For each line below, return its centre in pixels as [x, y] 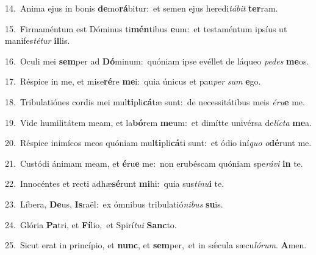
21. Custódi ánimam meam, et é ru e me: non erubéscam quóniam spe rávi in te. [154, 163]
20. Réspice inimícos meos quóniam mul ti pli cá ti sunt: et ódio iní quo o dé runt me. [158, 143]
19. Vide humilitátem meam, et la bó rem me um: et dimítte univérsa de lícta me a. [159, 122]
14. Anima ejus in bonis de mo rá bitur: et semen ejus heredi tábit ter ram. [142, 8]
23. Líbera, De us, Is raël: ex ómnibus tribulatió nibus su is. [114, 204]
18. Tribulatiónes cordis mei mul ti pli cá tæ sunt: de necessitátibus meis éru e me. [155, 101]
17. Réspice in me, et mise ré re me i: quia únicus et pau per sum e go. [133, 81]
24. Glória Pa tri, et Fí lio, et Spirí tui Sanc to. [91, 224]
